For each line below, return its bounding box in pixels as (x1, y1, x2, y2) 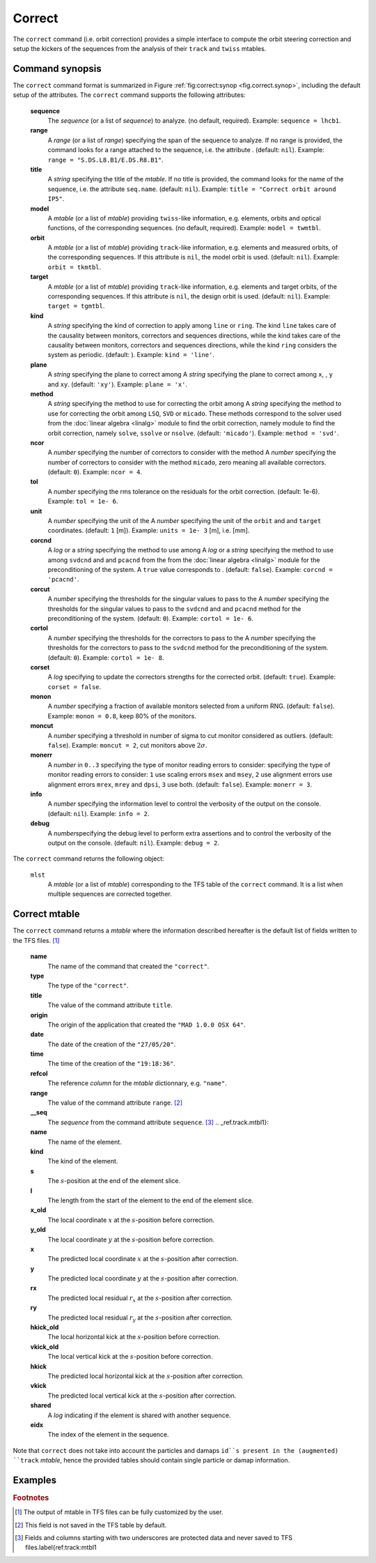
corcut (30, 584, 50, 593)
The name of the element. (47, 1138, 122, 1146)
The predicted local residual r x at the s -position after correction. (47, 1294, 233, 1304)
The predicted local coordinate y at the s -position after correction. (47, 1274, 238, 1283)
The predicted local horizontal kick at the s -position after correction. (47, 1371, 244, 1380)
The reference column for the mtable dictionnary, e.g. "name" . (47, 1079, 228, 1087)
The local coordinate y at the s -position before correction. (47, 1235, 215, 1244)
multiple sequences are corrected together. (47, 890, 172, 898)
